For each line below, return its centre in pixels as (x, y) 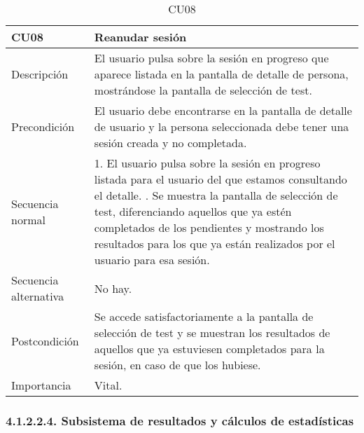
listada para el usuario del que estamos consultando (220, 179)
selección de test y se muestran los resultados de (212, 332)
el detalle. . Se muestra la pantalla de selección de (216, 195)
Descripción (40, 74)
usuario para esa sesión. (152, 260)
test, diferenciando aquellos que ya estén (193, 211)
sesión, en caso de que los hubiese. (177, 365)
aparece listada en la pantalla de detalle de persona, (221, 74)
